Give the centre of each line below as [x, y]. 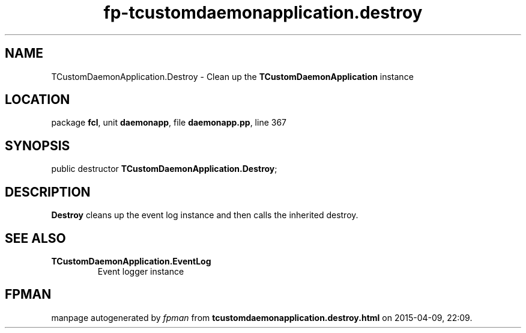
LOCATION [38, 100]
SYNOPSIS [38, 145]
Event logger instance [141, 271]
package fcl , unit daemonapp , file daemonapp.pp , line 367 [169, 123]
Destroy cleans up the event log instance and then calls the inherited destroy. [205, 215]
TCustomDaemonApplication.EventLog [131, 261]
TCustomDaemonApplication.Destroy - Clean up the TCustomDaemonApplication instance [232, 76]
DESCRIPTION [48, 192]
